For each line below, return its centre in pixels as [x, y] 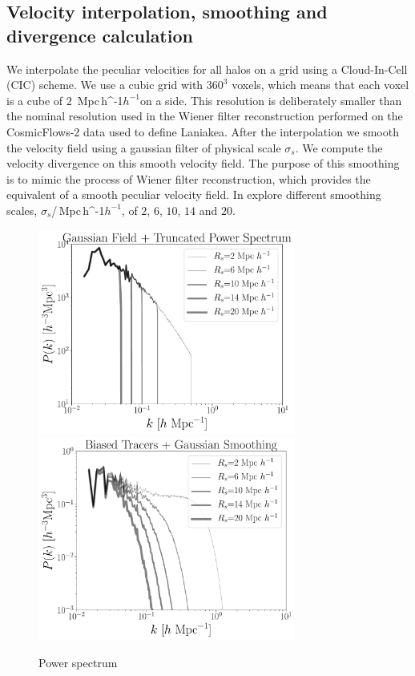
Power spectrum [78, 662]
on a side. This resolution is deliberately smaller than [271, 100]
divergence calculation [100, 35]
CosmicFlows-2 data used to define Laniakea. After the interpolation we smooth [203, 131]
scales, [22, 210]
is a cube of [35, 100]
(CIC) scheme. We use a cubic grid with [105, 85]
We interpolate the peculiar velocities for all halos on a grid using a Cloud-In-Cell [207, 69]
